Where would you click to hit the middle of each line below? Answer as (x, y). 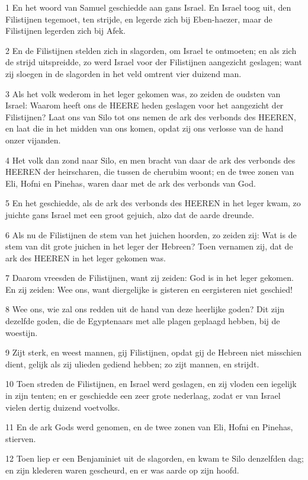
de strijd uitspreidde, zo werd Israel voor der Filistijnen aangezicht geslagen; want (154, 62)
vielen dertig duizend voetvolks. (63, 407)
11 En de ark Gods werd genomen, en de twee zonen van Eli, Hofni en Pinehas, (149, 427)
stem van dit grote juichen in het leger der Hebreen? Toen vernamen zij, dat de (149, 246)
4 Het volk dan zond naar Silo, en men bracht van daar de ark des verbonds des (150, 160)
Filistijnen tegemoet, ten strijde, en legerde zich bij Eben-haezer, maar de (139, 19)
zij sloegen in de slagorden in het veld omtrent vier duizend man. (123, 73)
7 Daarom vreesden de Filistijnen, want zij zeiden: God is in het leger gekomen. (150, 278)
